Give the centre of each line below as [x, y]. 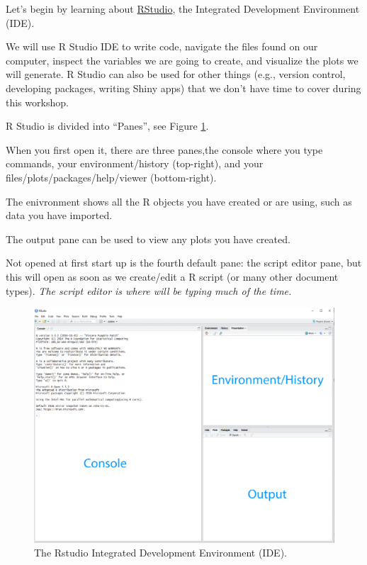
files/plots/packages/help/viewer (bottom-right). [111, 177]
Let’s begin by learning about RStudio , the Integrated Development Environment [183, 9]
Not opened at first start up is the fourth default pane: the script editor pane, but [184, 263]
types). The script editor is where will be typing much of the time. [149, 290]
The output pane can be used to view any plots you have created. [148, 239]
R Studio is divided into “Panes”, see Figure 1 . [107, 126]
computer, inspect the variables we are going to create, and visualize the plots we [182, 60]
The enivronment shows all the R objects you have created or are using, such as [179, 201]
